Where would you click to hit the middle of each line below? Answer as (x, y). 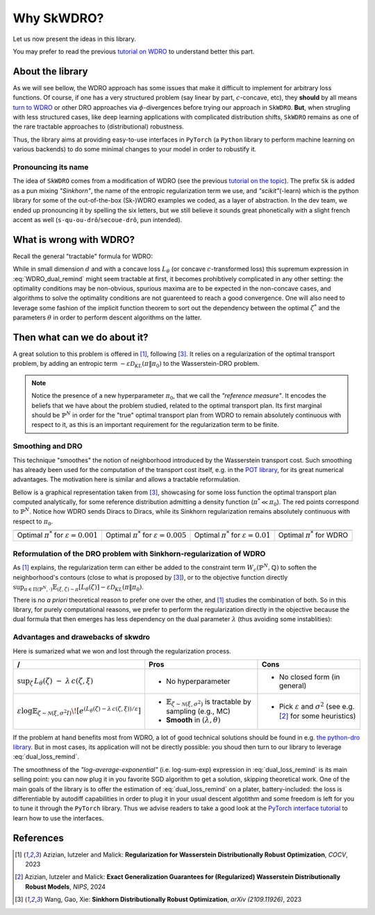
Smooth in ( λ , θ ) (193, 720)
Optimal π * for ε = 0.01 (232, 535)
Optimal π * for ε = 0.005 (146, 535)
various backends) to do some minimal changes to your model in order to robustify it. (135, 149)
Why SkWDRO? (58, 18)
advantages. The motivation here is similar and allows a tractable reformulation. (127, 480)
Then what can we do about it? (81, 337)
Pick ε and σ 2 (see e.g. (317, 706)
